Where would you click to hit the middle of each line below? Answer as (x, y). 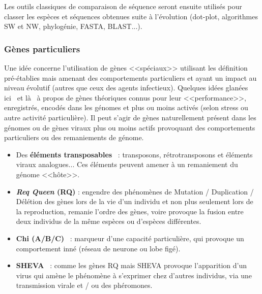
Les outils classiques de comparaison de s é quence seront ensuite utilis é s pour (123, 6)
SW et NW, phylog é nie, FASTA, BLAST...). (73, 26)
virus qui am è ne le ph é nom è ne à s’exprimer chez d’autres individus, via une (134, 275)
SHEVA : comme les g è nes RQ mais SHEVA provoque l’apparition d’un (131, 265)
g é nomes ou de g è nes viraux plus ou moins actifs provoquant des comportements (130, 127)
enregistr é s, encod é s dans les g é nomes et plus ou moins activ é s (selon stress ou (126, 107)
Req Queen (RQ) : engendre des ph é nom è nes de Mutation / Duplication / (135, 191)
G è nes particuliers (42, 48)
